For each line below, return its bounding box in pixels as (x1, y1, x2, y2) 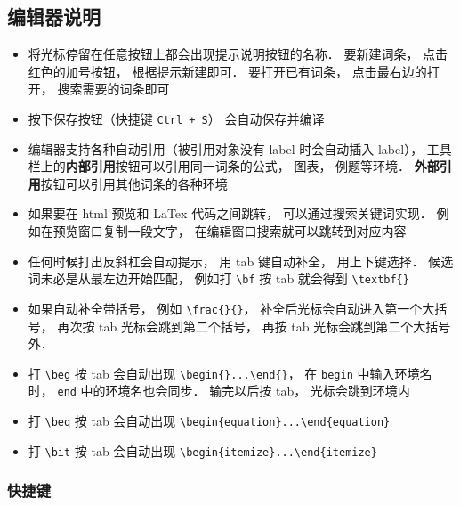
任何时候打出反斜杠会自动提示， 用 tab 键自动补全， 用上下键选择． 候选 (28, 251, 454, 270)
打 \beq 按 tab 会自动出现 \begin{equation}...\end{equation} (28, 412, 391, 430)
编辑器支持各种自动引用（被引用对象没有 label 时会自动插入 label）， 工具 (28, 139, 452, 158)
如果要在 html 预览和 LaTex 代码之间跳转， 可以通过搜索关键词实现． (28, 204, 432, 223)
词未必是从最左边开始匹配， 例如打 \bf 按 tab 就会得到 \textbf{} (28, 269, 409, 288)
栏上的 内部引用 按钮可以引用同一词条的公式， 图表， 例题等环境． (28, 157, 411, 175)
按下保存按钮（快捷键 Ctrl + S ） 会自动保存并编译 (28, 109, 325, 127)
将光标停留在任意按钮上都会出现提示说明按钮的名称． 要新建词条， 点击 (28, 45, 448, 63)
